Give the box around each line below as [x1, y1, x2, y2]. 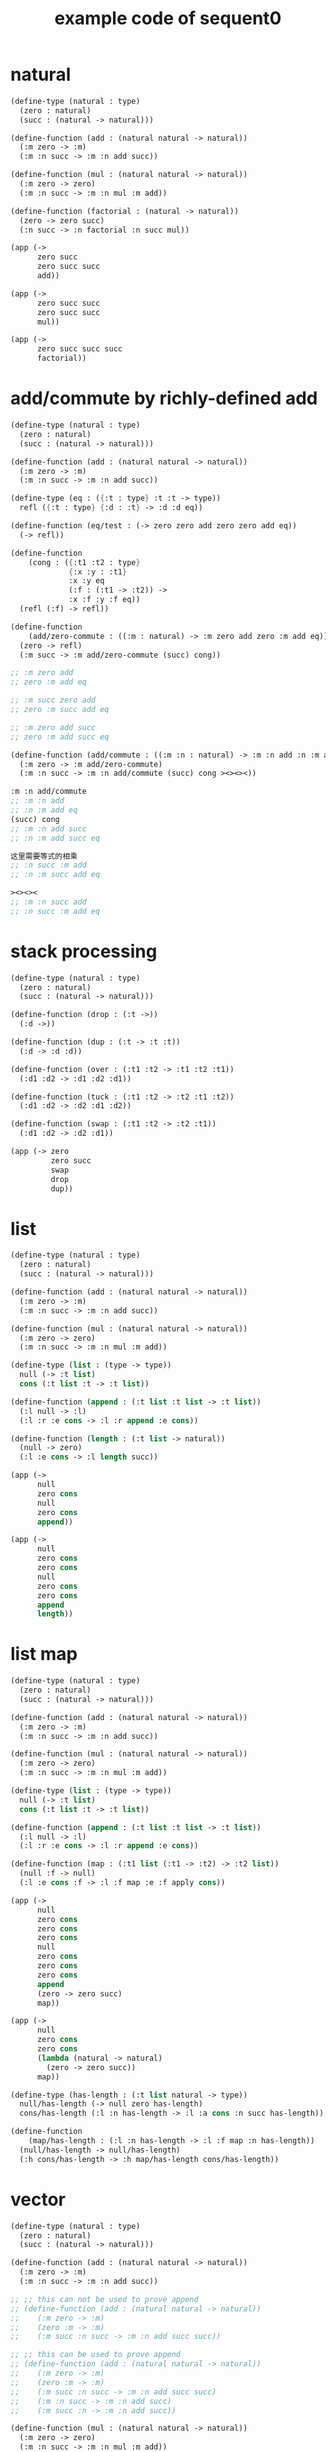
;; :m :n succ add [10, 897, 87, 907]
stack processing [10, 940, 158, 962]
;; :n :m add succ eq [10, 833, 101, 843]
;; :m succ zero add [10, 695, 97, 706]
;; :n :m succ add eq [10, 870, 101, 880]
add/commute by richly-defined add [10, 387, 318, 410]
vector [10, 2188, 66, 2211]
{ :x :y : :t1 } [68, 567, 128, 577]
